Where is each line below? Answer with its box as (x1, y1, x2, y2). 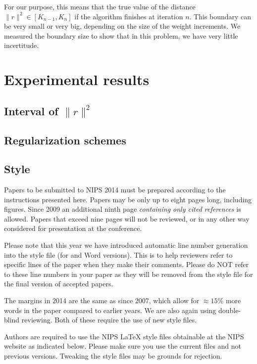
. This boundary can (189, 11, 252, 21)
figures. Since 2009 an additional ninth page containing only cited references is (4, 204, 241, 214)
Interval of (4, 103, 58, 118)
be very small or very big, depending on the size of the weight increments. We (4, 21, 241, 31)
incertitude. (4, 40, 39, 50)
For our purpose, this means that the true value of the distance (4, 1, 196, 11)
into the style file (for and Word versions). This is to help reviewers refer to (4, 249, 233, 260)
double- (218, 305, 241, 315)
